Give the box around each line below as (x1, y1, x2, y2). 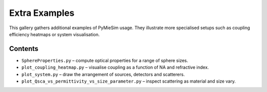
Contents (9, 45, 39, 53)
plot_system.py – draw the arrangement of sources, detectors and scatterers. (21, 71, 185, 77)
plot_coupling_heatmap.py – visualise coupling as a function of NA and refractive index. (21, 64, 209, 70)
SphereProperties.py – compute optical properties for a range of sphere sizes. (21, 57, 188, 63)
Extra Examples (9, 7, 75, 18)
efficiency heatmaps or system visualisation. (9, 31, 100, 37)
